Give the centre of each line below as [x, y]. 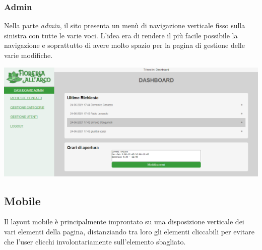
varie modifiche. [28, 55]
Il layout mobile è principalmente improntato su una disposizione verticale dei [124, 222]
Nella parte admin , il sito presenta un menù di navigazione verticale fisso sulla [125, 25]
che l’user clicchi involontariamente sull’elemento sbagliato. [95, 241]
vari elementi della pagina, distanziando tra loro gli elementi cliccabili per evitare [129, 232]
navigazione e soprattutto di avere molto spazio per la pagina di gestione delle [124, 45]
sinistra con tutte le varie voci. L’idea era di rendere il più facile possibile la [121, 35]
